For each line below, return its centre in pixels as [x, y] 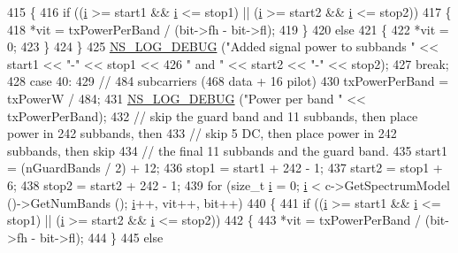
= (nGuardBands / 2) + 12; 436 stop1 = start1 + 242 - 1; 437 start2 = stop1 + [225, 168]
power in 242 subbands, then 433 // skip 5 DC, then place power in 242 [202, 133]
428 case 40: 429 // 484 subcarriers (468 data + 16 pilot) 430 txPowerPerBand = [228, 81]
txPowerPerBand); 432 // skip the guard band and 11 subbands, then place [213, 115]
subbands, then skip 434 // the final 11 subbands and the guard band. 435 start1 [228, 150]
